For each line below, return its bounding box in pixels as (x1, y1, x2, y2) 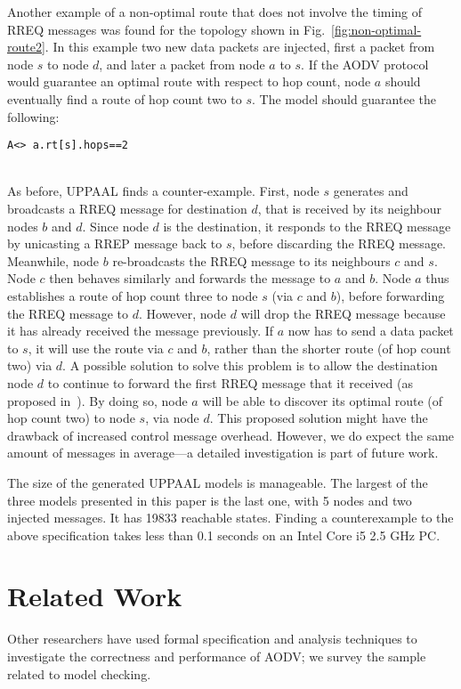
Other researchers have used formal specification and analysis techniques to (7, 629, 417, 648)
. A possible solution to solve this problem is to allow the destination (62, 356, 438, 375)
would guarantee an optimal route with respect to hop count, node (7, 72, 371, 91)
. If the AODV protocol (301, 54, 429, 73)
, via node (145, 409, 199, 427)
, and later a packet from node (99, 54, 265, 73)
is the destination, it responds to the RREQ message (163, 216, 451, 235)
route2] (7, 37, 45, 56)
